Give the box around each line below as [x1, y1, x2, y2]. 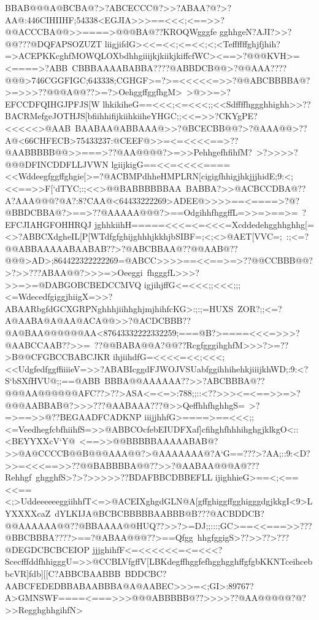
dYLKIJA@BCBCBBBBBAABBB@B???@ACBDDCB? [55, 506, 264, 519]
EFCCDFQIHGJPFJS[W [5, 97, 100, 110]
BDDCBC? [125, 567, 167, 579]
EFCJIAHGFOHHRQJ [5, 218, 92, 230]
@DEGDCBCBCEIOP [5, 543, 90, 555]
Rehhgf [5, 471, 32, 484]
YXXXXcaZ [5, 506, 51, 519]
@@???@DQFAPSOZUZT [5, 37, 102, 50]
